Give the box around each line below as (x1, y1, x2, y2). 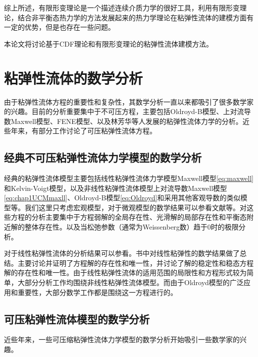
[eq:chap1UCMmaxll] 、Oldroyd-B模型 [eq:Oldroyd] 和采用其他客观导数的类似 (4, 192, 241, 203)
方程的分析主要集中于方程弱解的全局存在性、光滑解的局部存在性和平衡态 (10, 212, 247, 222)
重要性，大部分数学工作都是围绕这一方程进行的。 (17, 287, 177, 297)
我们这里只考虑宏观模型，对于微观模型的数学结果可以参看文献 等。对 (24, 202, 247, 212)
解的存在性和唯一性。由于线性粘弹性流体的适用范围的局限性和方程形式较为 (4, 267, 247, 278)
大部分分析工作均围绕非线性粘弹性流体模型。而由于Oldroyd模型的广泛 (17, 277, 244, 288)
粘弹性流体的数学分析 (4, 67, 143, 88)
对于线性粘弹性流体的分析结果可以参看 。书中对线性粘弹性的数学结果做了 (4, 248, 240, 258)
